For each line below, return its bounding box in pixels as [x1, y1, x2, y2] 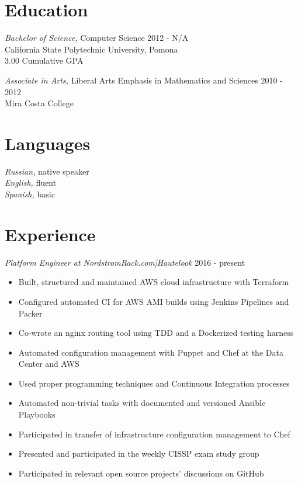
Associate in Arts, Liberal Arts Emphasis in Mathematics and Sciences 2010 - [5, 74, 283, 86]
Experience [5, 222, 96, 246]
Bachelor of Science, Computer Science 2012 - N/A [5, 32, 189, 44]
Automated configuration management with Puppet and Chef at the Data [18, 346, 283, 358]
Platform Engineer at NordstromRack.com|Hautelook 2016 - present [5, 256, 245, 268]
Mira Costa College [5, 97, 74, 109]
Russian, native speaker [5, 165, 89, 177]
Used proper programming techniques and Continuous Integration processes [18, 377, 290, 389]
